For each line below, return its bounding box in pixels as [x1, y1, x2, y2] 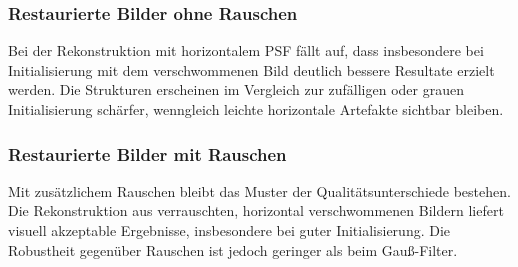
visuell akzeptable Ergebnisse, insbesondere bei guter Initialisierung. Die [8, 220, 451, 240]
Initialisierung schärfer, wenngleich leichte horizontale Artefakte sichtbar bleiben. [8, 99, 504, 119]
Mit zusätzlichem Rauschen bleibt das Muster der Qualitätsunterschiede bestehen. [8, 180, 511, 201]
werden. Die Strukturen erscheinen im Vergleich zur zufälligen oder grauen [8, 79, 464, 100]
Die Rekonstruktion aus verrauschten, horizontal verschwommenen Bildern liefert [8, 200, 504, 221]
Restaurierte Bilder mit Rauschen [8, 141, 287, 166]
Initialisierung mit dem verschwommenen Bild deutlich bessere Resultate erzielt [8, 59, 495, 80]
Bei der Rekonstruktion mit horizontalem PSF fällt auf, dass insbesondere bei [8, 40, 484, 61]
